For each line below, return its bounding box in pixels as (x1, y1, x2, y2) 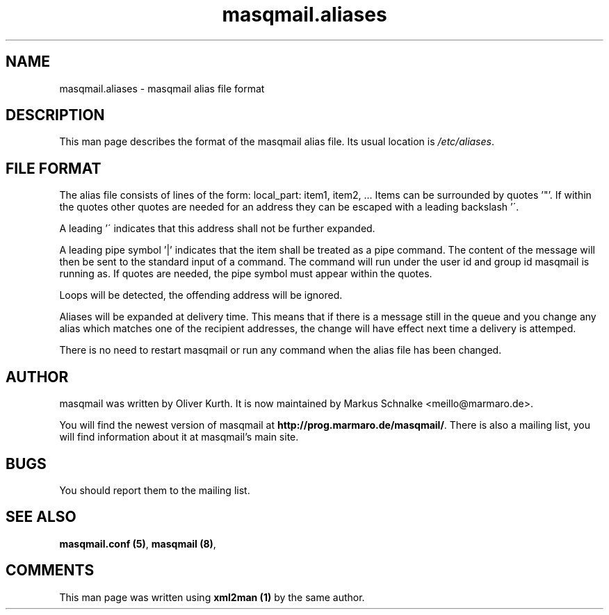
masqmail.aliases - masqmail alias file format (59, 82, 265, 95)
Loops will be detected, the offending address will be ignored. (59, 289, 343, 302)
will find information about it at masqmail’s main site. (59, 431, 299, 443)
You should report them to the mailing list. (59, 484, 250, 496)
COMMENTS (6, 561, 95, 580)
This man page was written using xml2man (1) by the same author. (59, 591, 365, 603)
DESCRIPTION (6, 106, 105, 124)
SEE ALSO (6, 508, 76, 526)
